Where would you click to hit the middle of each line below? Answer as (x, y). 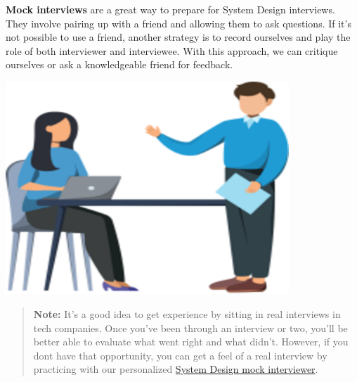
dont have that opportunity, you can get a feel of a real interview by (180, 355)
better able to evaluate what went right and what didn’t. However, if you (191, 342)
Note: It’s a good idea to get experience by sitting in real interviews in (187, 313)
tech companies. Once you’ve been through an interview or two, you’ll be (190, 327)
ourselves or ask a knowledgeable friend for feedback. (119, 64)
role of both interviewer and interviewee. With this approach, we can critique (172, 50)
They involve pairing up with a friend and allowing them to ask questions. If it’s (178, 23)
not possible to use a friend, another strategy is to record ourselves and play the (178, 37)
